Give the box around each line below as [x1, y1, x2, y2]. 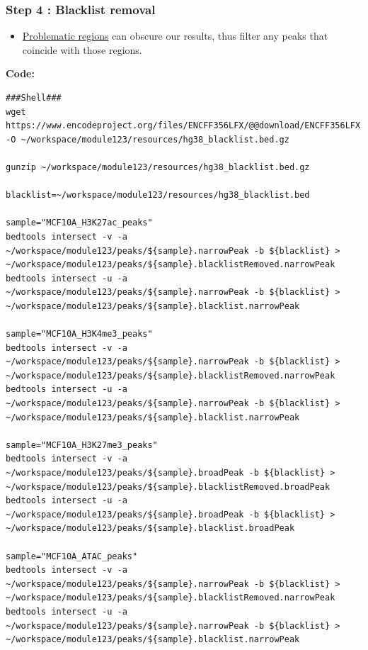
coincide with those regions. [22, 42, 142, 57]
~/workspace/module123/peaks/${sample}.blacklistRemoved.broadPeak [6, 481, 330, 492]
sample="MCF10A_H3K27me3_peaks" [6, 439, 158, 450]
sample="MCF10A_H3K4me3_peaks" [6, 329, 153, 340]
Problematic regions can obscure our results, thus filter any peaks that [22, 28, 328, 43]
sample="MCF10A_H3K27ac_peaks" [6, 218, 153, 228]
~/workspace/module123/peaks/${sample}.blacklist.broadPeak [6, 523, 295, 534]
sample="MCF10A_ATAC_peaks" [6, 551, 138, 561]
